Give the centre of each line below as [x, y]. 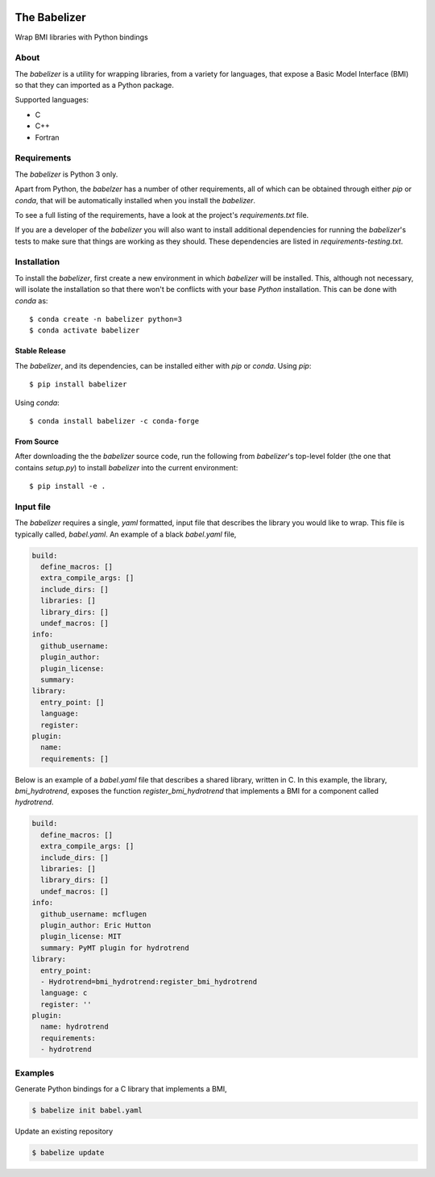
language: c [64, 993]
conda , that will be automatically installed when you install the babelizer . [135, 200]
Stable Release [40, 351]
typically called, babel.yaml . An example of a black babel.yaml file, [126, 534]
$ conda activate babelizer [85, 330]
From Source [37, 441]
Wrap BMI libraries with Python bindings [81, 37]
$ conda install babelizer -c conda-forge [114, 421]
